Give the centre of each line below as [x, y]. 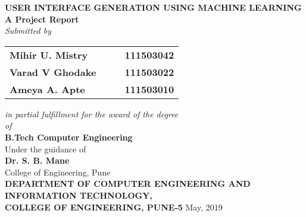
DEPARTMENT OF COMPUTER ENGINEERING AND [128, 184]
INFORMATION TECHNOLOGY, [79, 195]
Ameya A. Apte [47, 89]
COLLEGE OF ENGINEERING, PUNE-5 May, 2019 [114, 207]
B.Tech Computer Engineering [69, 137]
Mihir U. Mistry [49, 55]
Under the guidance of [46, 149]
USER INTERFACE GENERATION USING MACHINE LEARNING [153, 7]
